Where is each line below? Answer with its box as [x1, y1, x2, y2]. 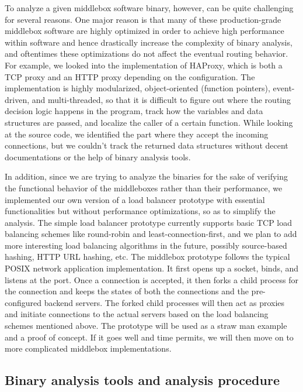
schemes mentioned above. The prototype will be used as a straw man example [5, 319, 287, 332]
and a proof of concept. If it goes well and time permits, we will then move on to [5, 331, 294, 343]
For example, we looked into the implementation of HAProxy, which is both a [5, 59, 283, 71]
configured [5, 296, 42, 308]
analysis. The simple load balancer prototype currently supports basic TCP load [5, 216, 292, 228]
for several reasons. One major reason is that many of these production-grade [5, 13, 281, 25]
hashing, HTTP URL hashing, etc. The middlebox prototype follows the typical [5, 250, 290, 263]
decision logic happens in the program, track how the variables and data [5, 105, 263, 117]
